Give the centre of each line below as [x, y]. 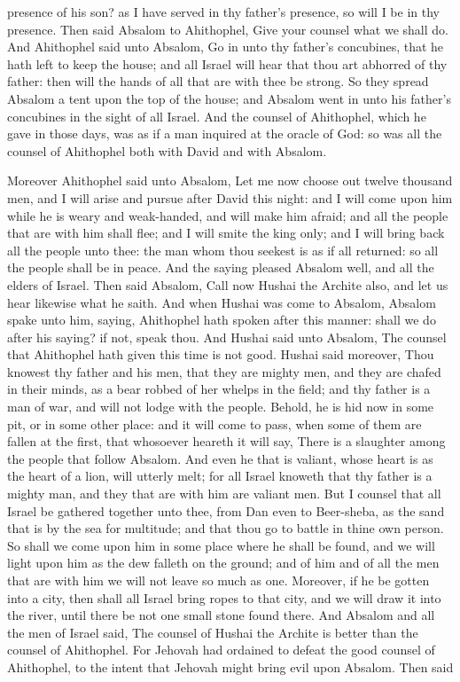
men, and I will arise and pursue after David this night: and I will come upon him [230, 197]
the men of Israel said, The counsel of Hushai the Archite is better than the [213, 632]
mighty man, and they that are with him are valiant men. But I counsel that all [224, 494]
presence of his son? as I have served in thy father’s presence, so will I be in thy [223, 12]
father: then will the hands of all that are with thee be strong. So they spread [218, 81]
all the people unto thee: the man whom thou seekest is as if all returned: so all [223, 250]
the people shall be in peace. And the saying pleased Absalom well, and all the [221, 267]
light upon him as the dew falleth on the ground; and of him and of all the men [223, 563]
